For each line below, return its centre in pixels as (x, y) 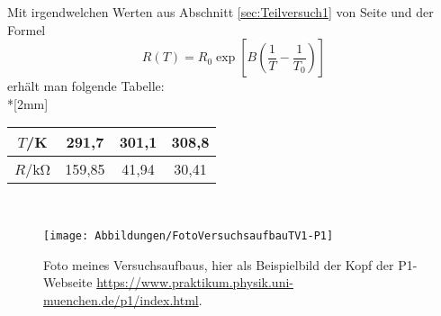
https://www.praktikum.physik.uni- (195, 282)
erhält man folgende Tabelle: (86, 86)
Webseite (68, 282)
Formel (27, 29)
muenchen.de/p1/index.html (121, 299)
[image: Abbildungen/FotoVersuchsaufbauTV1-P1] (189, 235)
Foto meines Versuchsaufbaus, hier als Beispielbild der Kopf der (219, 264)
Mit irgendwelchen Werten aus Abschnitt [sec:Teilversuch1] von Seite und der (220, 12)
